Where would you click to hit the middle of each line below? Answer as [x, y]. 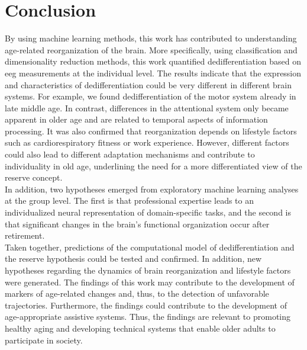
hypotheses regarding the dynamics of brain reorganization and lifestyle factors [148, 270]
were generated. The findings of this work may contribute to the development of [150, 282]
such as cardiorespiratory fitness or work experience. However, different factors [147, 142]
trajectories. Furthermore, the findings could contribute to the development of [146, 305]
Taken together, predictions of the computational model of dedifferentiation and [150, 247]
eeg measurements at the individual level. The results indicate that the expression [153, 73]
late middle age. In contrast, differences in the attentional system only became [147, 107]
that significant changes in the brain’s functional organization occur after [137, 224]
